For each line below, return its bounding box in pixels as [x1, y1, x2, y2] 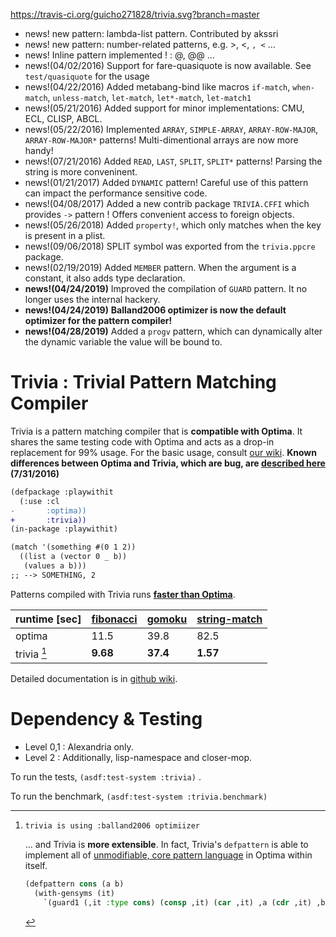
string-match [196, 612, 263, 626]
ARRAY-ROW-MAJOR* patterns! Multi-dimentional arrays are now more [24, 134, 299, 146]
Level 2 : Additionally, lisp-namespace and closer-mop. [24, 752, 253, 764]
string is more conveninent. [24, 166, 138, 178]
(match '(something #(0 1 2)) [10, 542, 137, 553]
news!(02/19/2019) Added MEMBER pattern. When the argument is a [24, 262, 297, 273]
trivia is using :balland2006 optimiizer [24, 821, 200, 831]
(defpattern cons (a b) [24, 879, 125, 889]
